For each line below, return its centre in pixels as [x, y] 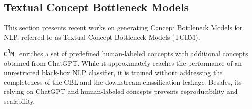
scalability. [20, 101]
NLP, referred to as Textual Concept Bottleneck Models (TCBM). [102, 37]
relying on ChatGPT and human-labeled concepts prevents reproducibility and [121, 91]
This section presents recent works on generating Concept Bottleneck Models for [123, 27]
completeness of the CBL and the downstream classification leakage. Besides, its [123, 82]
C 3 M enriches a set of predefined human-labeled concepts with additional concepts [126, 54]
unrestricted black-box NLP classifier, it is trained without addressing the [113, 72]
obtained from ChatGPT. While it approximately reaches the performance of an [123, 63]
